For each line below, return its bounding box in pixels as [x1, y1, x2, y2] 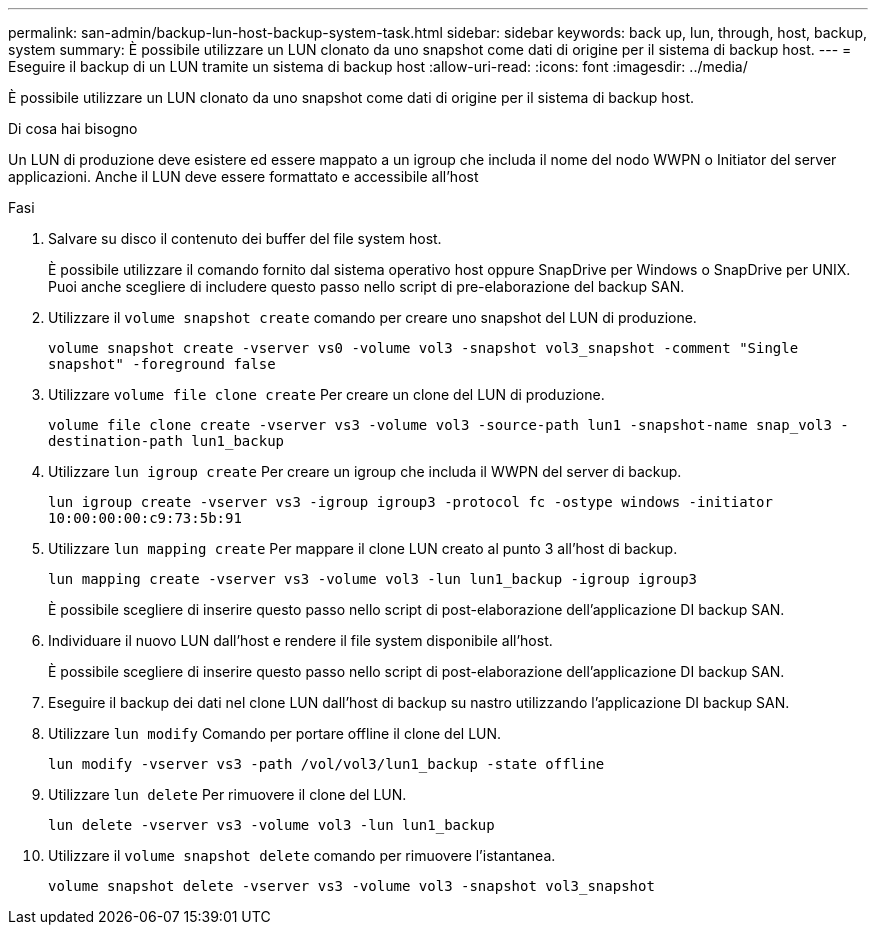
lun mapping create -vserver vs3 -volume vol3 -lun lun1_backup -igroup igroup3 [48, 571, 698, 587]
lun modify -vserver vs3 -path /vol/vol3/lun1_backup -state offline [48, 756, 605, 772]
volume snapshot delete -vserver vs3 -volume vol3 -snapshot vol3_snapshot [48, 878, 655, 894]
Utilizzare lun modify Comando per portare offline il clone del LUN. [48, 725, 502, 742]
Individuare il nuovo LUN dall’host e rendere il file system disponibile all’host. [48, 632, 553, 649]
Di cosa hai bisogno [8, 120, 138, 137]
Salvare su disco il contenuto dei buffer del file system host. [48, 230, 442, 247]
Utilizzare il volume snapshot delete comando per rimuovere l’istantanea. [48, 847, 556, 864]
